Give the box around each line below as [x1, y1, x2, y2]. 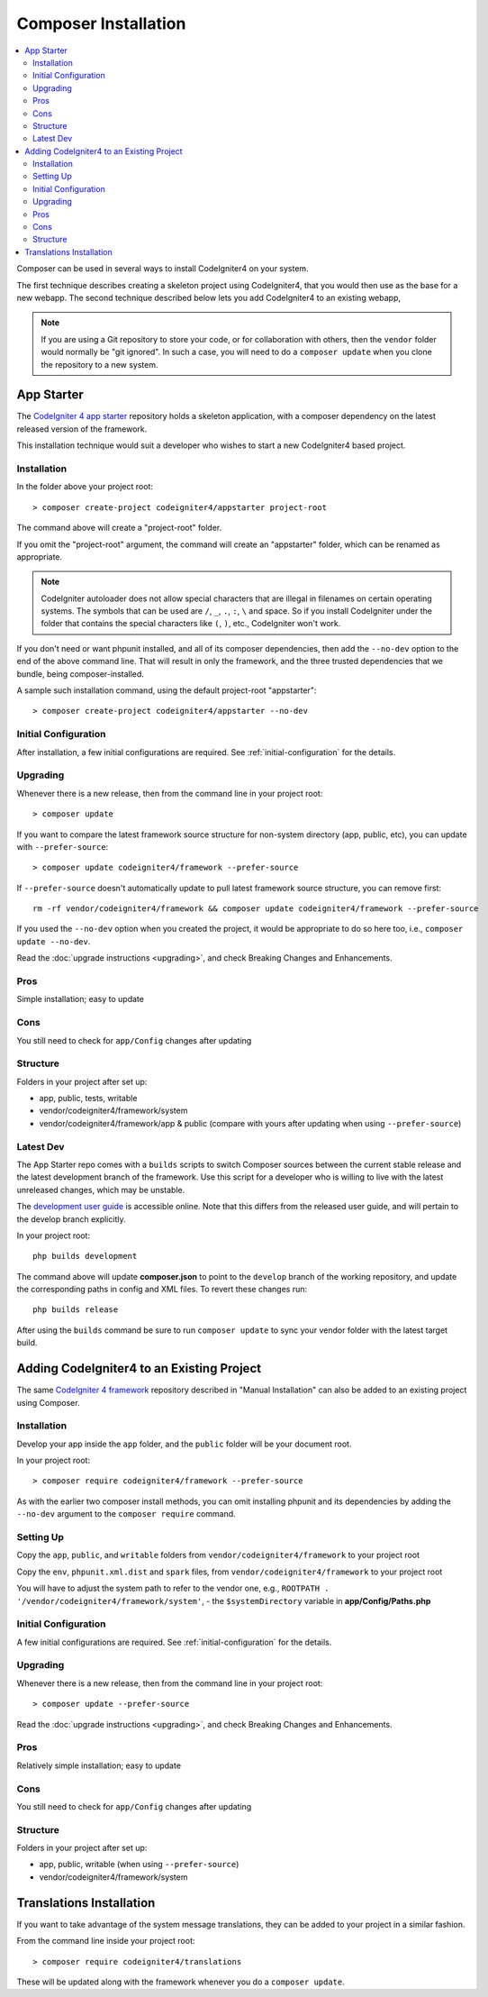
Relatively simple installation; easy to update [16, 1760, 182, 1771]
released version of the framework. [16, 424, 148, 434]
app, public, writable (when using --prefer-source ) [39, 1859, 239, 1870]
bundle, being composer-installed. [16, 668, 144, 679]
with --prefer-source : [16, 841, 109, 852]
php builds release [32, 1305, 119, 1315]
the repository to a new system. [41, 359, 158, 369]
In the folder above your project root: [16, 481, 153, 492]
